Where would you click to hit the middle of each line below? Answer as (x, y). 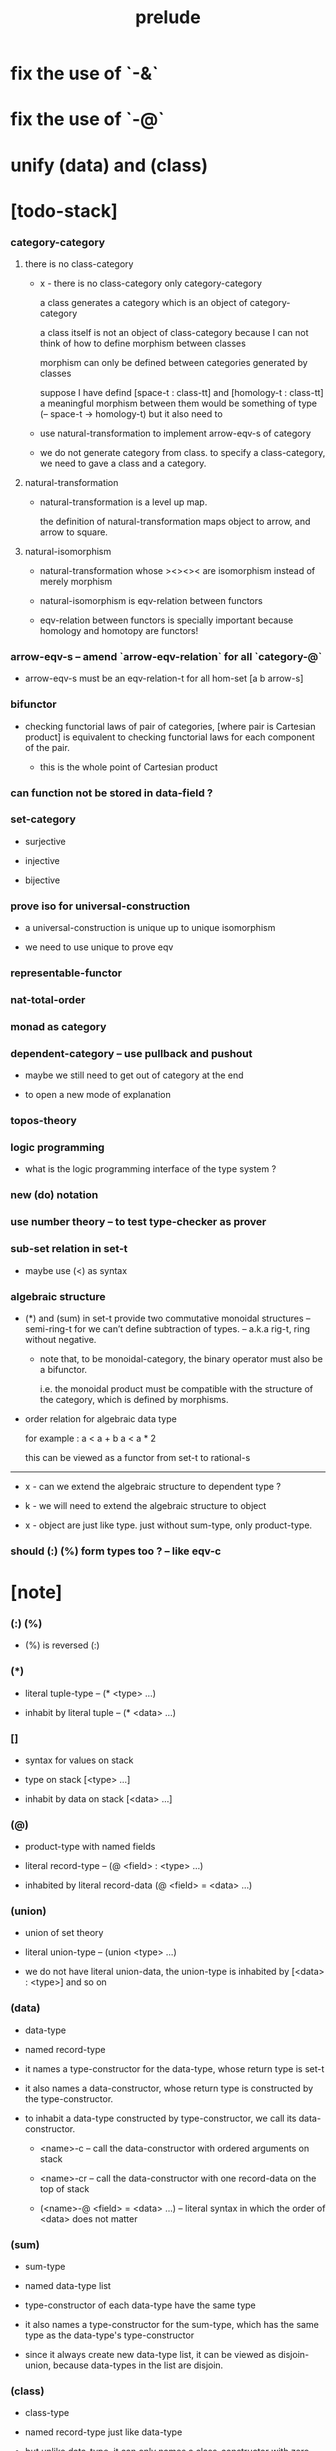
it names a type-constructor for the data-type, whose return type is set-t (174, 2068)
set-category (43, 819)
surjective (45, 841)
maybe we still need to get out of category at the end (134, 1075)
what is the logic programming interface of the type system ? (150, 1169)
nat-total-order (48, 999)
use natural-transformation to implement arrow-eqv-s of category (175, 433)
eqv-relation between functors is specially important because (166, 620)
